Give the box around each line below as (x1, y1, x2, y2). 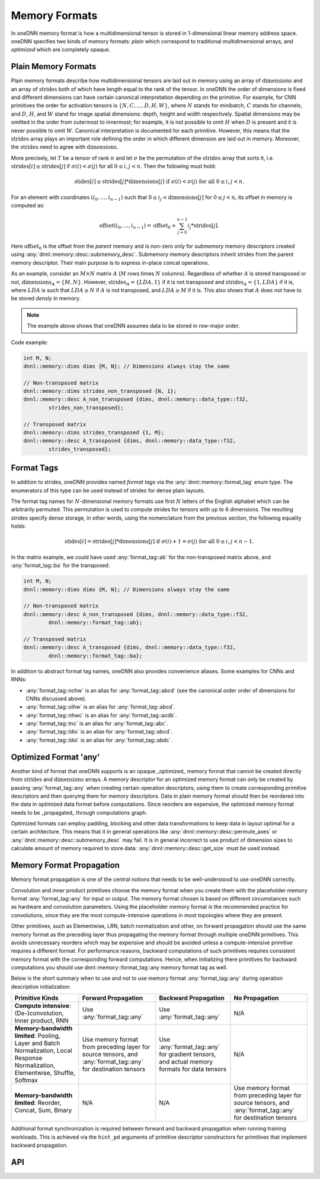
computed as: (11, 202, 44, 209)
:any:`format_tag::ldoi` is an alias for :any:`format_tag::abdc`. (25, 736, 173, 744)
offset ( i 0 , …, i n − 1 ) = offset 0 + (99, 222, 176, 230)
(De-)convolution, (14, 1009, 64, 1017)
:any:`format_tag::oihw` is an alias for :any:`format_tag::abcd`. (25, 703, 176, 710)
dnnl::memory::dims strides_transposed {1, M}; (23, 430, 164, 436)
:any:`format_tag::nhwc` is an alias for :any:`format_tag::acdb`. (25, 712, 177, 719)
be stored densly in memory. (11, 295, 81, 302)
